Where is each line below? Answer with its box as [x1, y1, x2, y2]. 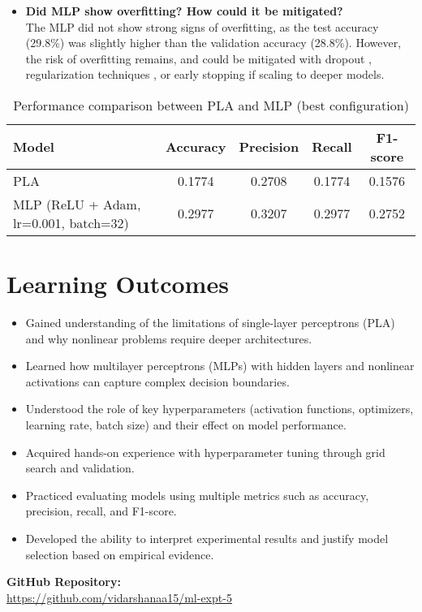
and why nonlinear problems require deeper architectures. [25, 330, 312, 347]
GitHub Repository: [6, 573, 121, 590]
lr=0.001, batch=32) [13, 213, 129, 232]
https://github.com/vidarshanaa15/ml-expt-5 [6, 588, 232, 606]
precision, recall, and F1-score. [25, 502, 177, 519]
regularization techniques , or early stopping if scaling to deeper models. [25, 66, 385, 83]
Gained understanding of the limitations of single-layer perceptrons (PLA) [25, 314, 395, 331]
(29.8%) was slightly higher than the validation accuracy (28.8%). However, [25, 34, 402, 51]
